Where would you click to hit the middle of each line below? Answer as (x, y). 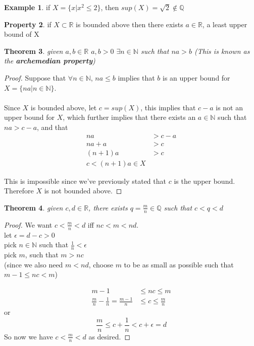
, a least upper (225, 24)
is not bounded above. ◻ (83, 191)
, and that (53, 127)
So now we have (29, 336)
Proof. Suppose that (35, 77)
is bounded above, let (64, 107)
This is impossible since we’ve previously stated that (85, 181)
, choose (101, 264)
